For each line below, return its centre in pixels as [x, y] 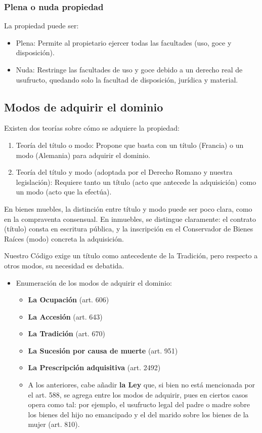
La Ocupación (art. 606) [69, 300]
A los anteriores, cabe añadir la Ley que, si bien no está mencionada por [142, 385]
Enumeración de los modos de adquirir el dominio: [94, 282]
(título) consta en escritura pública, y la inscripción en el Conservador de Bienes [129, 229]
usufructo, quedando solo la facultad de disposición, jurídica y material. [127, 79]
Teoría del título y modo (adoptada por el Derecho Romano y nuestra [124, 172]
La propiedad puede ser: [41, 26]
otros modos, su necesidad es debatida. [64, 265]
